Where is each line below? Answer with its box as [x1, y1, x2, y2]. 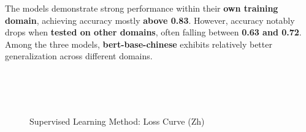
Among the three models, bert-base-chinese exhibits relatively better [5, 37, 272, 50]
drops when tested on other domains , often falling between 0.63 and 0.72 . [5, 26, 302, 38]
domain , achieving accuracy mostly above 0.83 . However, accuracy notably [5, 13, 295, 26]
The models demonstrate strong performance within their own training [5, 2, 278, 14]
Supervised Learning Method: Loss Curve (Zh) [29, 114, 205, 127]
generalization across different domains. [5, 50, 153, 62]
